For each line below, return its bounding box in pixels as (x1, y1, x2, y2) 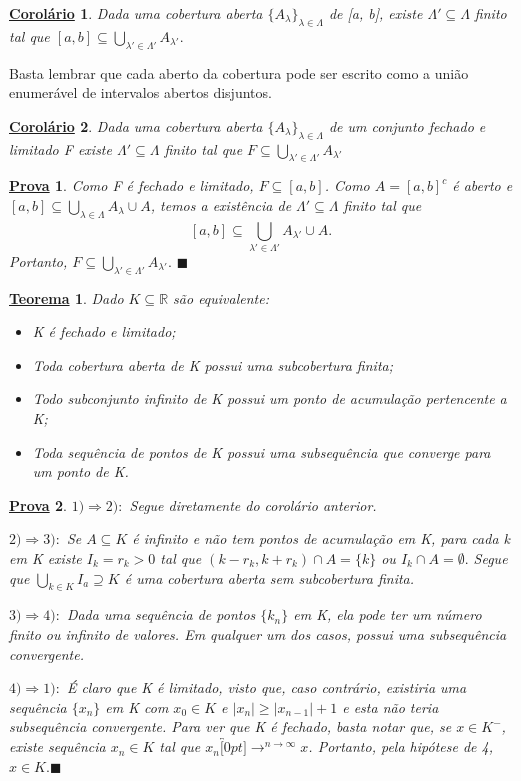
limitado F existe (9, 138, 112, 159)
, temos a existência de (150, 194, 292, 215)
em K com (105, 696, 169, 717)
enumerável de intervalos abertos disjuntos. (9, 82, 272, 103)
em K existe (9, 548, 82, 569)
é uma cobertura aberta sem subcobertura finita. (124, 567, 415, 588)
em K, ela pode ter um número (293, 604, 482, 625)
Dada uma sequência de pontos (66, 604, 256, 625)
